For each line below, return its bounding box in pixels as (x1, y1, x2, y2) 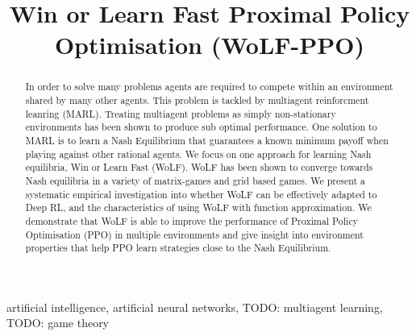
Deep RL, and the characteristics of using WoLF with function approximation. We (25, 201, 372, 214)
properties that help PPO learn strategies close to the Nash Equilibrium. (25, 241, 331, 255)
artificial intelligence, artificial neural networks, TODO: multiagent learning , (6, 298, 383, 315)
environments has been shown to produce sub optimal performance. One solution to (25, 120, 377, 134)
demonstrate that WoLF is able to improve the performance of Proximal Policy (25, 214, 358, 227)
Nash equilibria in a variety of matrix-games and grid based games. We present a (25, 173, 366, 187)
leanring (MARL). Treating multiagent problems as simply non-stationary (25, 106, 336, 120)
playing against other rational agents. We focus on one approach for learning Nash (25, 147, 372, 160)
